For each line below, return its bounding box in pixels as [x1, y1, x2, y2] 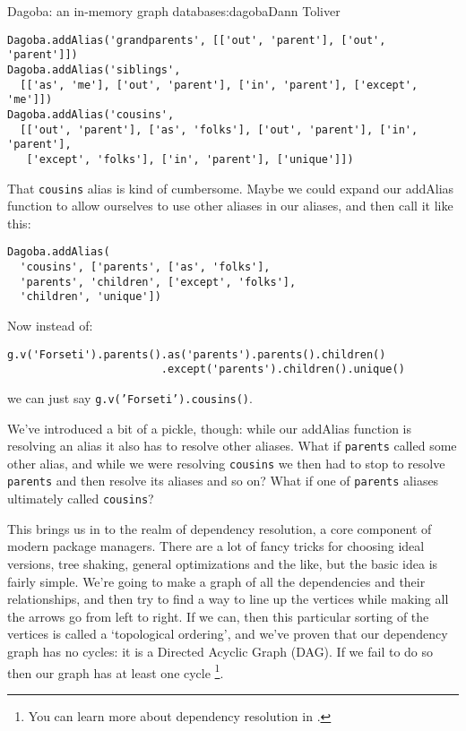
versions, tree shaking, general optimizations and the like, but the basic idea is [7, 554, 438, 572]
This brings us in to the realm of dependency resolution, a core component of [7, 519, 432, 537]
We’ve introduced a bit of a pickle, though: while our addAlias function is [7, 418, 412, 437]
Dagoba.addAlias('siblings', [7, 63, 181, 76]
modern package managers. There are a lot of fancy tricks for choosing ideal [7, 537, 425, 555]
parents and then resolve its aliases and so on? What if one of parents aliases [7, 471, 439, 490]
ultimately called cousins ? [7, 489, 154, 508]
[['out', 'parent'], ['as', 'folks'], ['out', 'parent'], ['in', [20, 123, 419, 136]
